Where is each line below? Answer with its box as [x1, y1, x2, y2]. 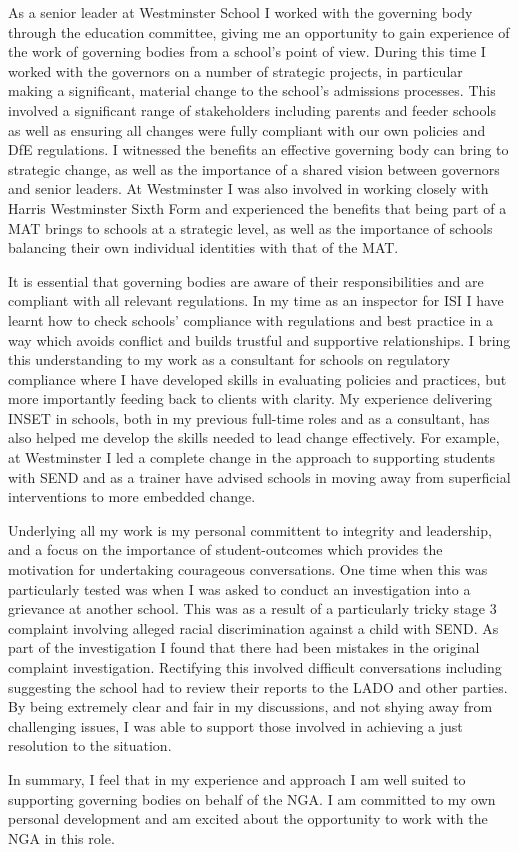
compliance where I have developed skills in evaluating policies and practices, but [8, 368, 507, 389]
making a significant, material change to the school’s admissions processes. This [8, 80, 496, 101]
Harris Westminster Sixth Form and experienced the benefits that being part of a [8, 197, 507, 218]
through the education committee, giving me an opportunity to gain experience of [8, 21, 510, 42]
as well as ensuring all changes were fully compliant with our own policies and [8, 119, 486, 140]
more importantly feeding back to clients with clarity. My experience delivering [8, 388, 493, 409]
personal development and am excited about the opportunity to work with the [8, 808, 488, 829]
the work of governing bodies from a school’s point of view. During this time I [8, 41, 486, 62]
